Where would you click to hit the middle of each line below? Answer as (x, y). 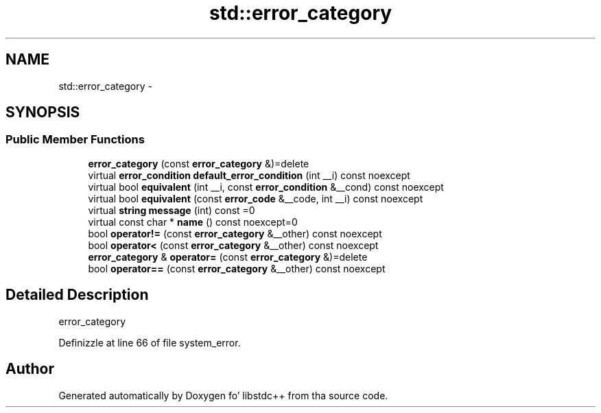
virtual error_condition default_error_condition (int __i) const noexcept (249, 175)
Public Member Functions (75, 140)
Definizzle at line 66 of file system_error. (150, 342)
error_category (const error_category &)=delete (199, 163)
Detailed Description (77, 295)
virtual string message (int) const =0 (172, 210)
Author (30, 369)
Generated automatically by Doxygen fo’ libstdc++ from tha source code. (223, 395)
